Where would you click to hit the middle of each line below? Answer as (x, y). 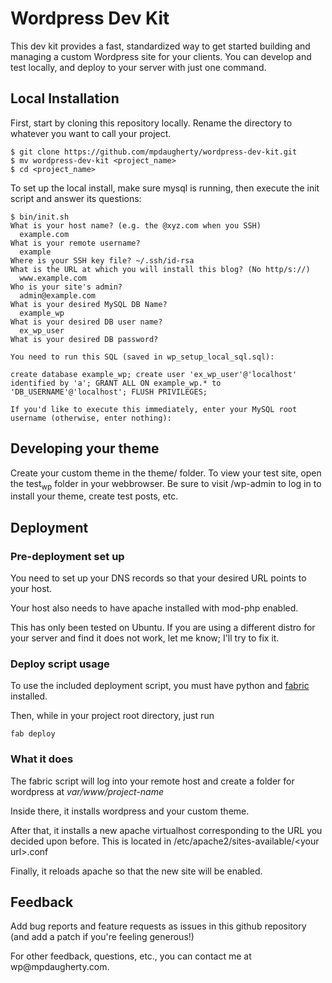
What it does (42, 759)
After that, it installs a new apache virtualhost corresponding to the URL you (166, 830)
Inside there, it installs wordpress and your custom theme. (130, 811)
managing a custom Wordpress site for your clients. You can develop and (161, 56)
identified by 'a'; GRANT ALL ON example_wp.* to (116, 383)
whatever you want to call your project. (91, 133)
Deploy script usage (60, 664)
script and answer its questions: (76, 198)
